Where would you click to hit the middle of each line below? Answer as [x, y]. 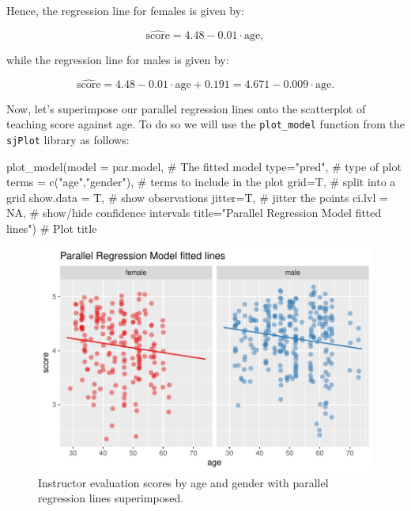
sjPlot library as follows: [68, 139]
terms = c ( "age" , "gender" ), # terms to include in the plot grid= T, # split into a [201, 182]
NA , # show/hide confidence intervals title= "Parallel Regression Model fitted [194, 213]
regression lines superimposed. [111, 498]
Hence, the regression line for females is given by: [125, 10]
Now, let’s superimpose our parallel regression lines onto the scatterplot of [186, 108]
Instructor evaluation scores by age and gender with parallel [183, 482]
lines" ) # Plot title [52, 228]
